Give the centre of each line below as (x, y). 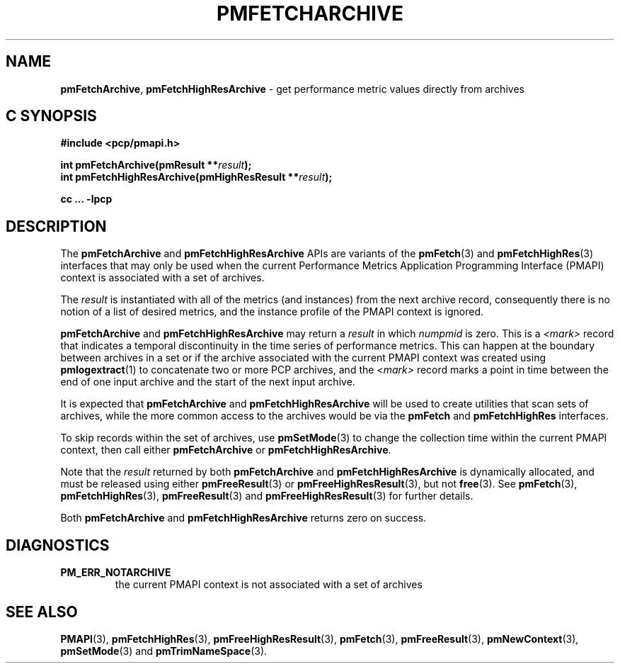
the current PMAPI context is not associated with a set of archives (269, 585)
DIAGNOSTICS (58, 545)
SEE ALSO (42, 612)
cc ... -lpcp (86, 199)
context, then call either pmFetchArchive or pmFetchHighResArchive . (226, 450)
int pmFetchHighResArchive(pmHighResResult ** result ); (196, 177)
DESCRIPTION (56, 226)
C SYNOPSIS (51, 116)
